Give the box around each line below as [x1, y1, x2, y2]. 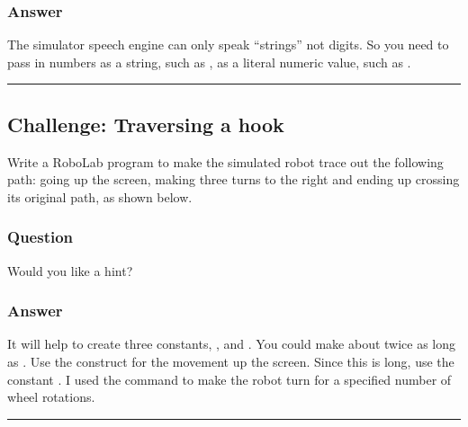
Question [7, 226, 74, 248]
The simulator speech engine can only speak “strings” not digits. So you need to [7, 35, 449, 54]
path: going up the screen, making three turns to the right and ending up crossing [7, 170, 460, 189]
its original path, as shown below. [7, 187, 193, 206]
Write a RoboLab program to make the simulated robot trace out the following [7, 152, 444, 171]
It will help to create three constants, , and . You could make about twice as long [7, 334, 456, 353]
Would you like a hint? [7, 261, 133, 280]
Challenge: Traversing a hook [7, 110, 284, 138]
